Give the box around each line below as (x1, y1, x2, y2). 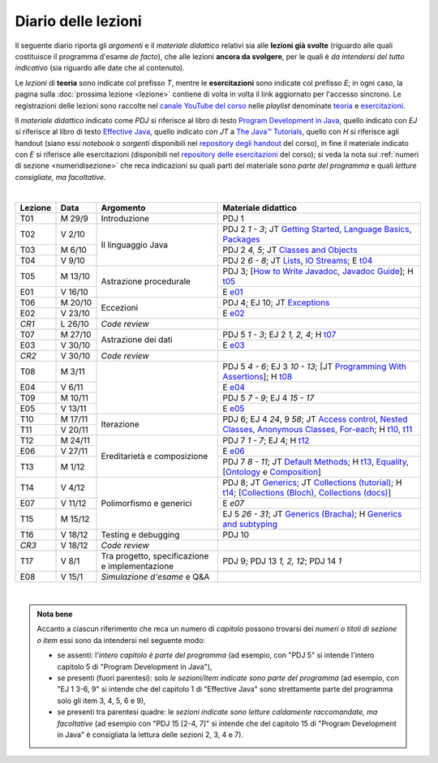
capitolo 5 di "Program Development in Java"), (57, 662, 213, 671)
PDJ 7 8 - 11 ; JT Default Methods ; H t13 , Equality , (222, 456, 410, 467)
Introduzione (101, 212, 150, 224)
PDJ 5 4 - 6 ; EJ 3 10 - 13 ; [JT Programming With (222, 361, 407, 372)
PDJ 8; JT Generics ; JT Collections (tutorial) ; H (222, 477, 402, 488)
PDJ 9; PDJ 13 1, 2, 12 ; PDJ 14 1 (222, 555, 342, 567)
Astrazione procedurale (101, 276, 191, 287)
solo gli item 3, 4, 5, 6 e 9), (57, 696, 146, 705)
